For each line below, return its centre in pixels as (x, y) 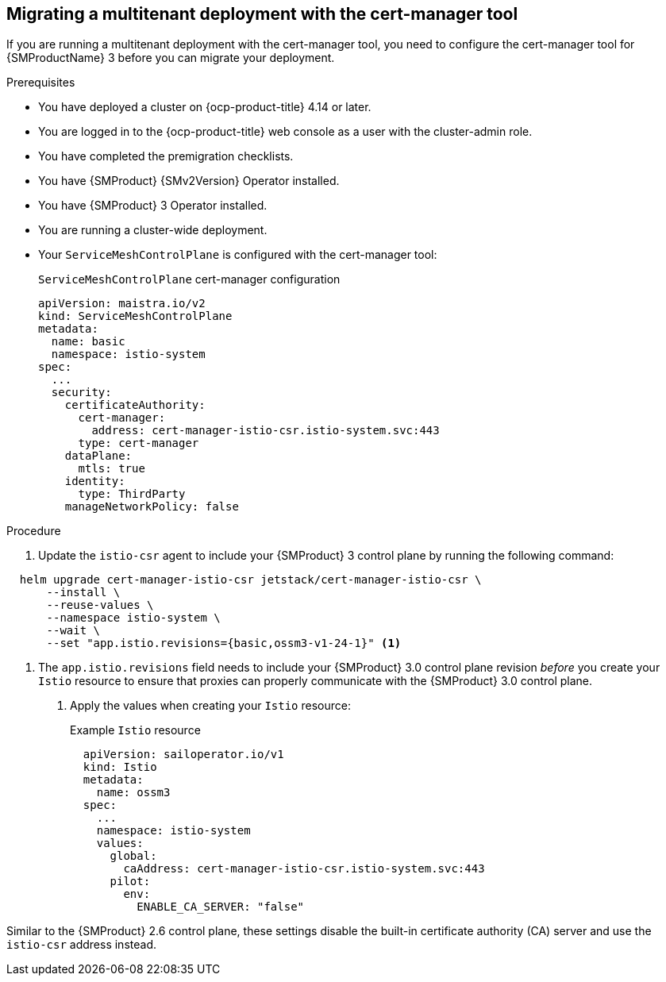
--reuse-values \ (100, 605)
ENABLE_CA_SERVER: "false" (221, 907)
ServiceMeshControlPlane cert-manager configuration (189, 279)
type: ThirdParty (132, 494)
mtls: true (112, 469)
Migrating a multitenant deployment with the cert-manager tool (262, 14)
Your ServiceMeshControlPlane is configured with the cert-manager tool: (238, 255)
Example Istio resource (135, 730)
